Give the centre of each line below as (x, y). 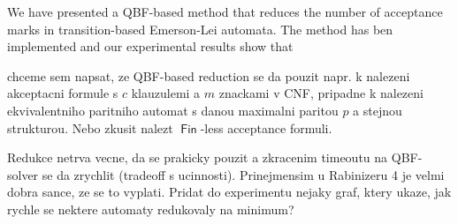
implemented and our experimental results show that (150, 46)
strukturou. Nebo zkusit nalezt (90, 127)
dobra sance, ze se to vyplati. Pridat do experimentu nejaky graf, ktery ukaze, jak (229, 192)
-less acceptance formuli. (266, 127)
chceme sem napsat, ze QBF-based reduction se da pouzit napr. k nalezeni (209, 75)
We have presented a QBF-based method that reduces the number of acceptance (225, 11)
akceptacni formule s (63, 93)
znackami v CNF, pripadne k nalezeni (321, 93)
